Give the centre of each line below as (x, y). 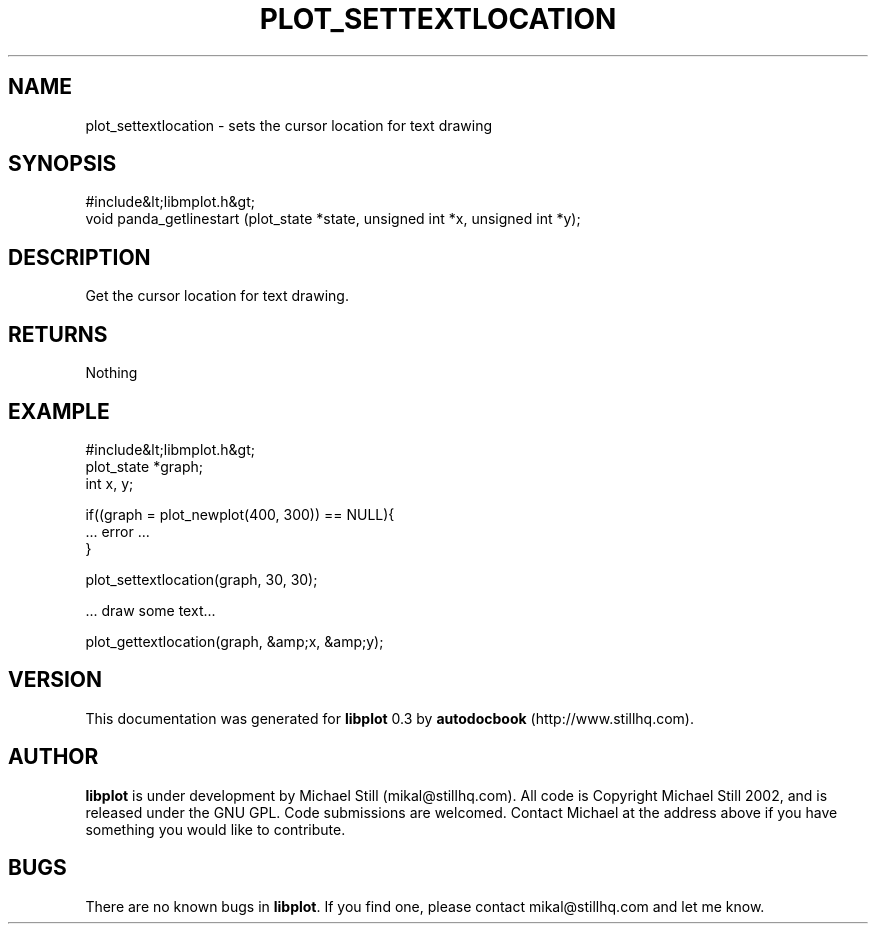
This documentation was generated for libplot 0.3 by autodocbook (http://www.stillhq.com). (389, 718)
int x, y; (109, 483)
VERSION (55, 680)
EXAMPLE (59, 411)
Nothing (111, 373)
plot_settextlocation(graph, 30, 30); (201, 579)
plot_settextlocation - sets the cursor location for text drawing (289, 125)
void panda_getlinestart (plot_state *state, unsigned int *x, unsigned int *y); (333, 219)
